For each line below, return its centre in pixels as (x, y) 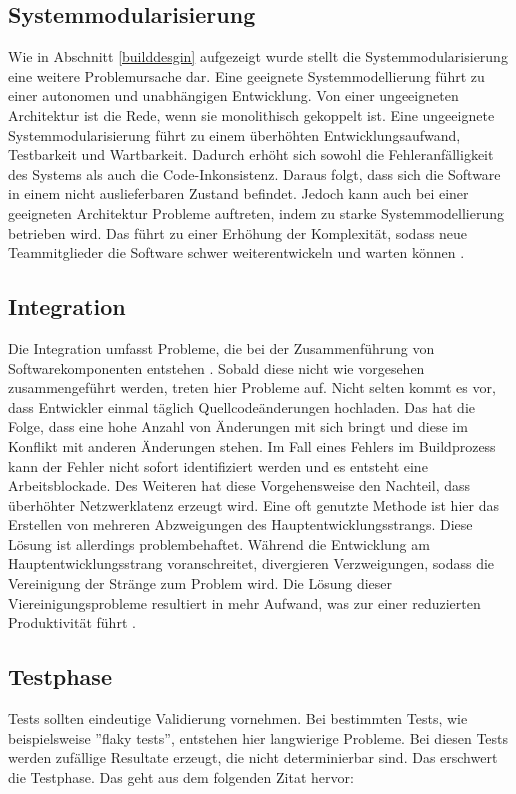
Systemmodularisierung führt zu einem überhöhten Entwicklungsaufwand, (234, 134)
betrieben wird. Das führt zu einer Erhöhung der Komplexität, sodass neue (238, 232)
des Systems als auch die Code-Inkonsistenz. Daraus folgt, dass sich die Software (254, 173)
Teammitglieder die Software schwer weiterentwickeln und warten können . (236, 252)
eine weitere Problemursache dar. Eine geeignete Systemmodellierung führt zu (246, 75)
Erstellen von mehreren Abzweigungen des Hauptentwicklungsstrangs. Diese (240, 524)
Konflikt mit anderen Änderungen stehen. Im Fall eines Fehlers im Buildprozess (252, 445)
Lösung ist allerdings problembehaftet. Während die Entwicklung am (219, 543)
